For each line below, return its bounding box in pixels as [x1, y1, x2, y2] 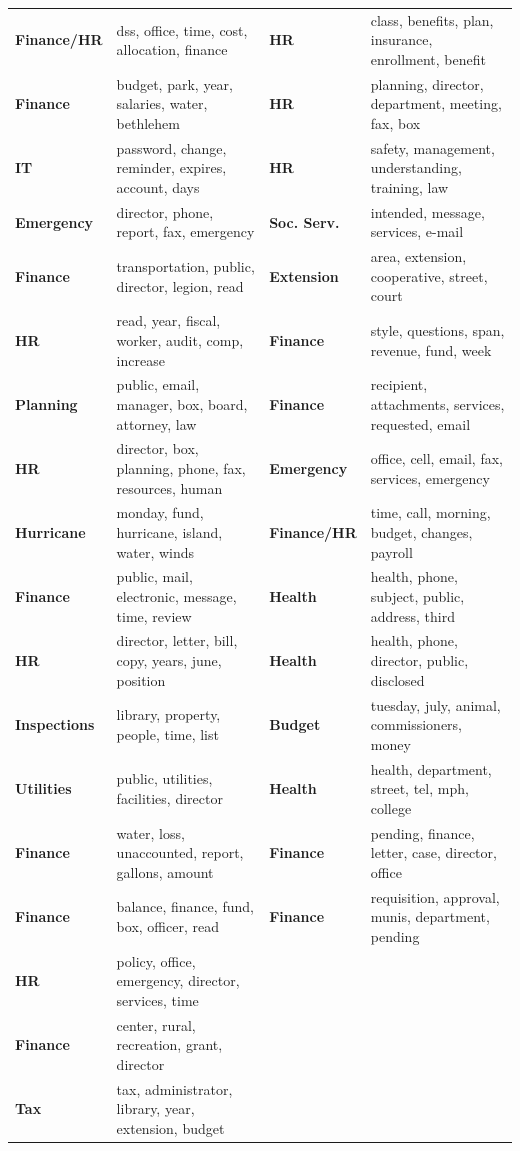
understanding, [370, 157, 462, 178]
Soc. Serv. [269, 211, 340, 232]
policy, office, [116, 950, 196, 971]
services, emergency [370, 467, 490, 488]
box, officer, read [116, 915, 219, 936]
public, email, [116, 374, 200, 395]
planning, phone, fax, [116, 457, 246, 478]
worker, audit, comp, [116, 329, 244, 350]
